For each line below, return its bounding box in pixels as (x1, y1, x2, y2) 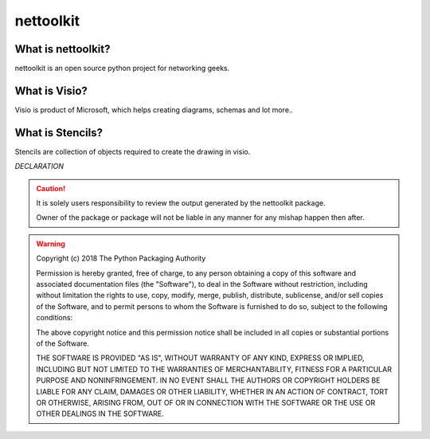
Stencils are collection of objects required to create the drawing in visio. (14, 147, 251, 156)
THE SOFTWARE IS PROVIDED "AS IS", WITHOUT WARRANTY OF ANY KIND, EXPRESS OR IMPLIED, (36, 353, 365, 363)
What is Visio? (14, 84, 88, 97)
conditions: (36, 313, 73, 323)
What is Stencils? (14, 126, 104, 139)
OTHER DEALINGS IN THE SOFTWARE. (36, 409, 165, 418)
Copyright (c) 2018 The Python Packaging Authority (36, 253, 206, 263)
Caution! (36, 183, 66, 193)
